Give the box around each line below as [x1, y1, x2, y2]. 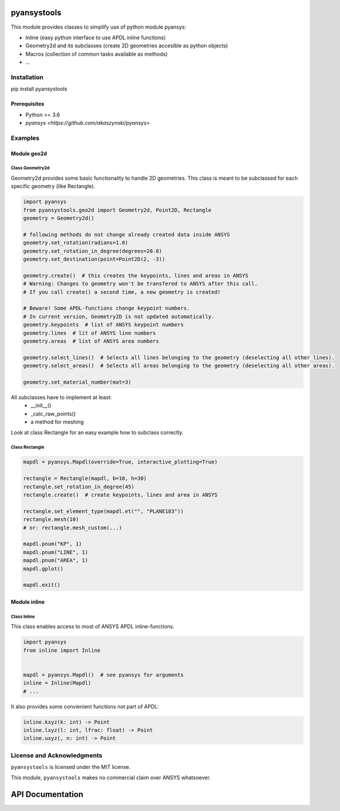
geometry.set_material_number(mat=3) [23, 378, 132, 385]
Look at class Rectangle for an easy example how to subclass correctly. [11, 429, 184, 436]
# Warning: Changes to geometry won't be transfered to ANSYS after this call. [23, 280, 258, 287]
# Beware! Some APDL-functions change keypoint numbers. [23, 305, 190, 312]
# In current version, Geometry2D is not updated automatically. [23, 313, 215, 320]
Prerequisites [11, 100, 44, 108]
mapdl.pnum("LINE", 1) [23, 549, 88, 556]
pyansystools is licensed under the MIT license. [11, 764, 131, 771]
